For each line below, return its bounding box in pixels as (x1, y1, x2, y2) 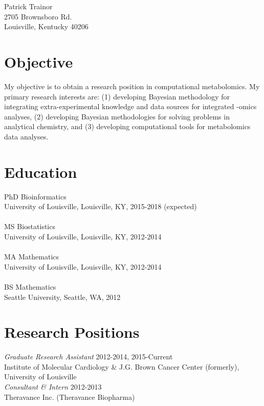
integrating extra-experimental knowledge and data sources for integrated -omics (4, 101, 257, 112)
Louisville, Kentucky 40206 (4, 21, 89, 32)
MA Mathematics (4, 251, 59, 262)
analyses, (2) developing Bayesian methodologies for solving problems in (4, 111, 230, 121)
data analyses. (4, 131, 49, 141)
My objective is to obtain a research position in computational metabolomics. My (4, 80, 260, 91)
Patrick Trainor (4, 1, 53, 11)
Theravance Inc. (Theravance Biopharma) (4, 391, 135, 402)
